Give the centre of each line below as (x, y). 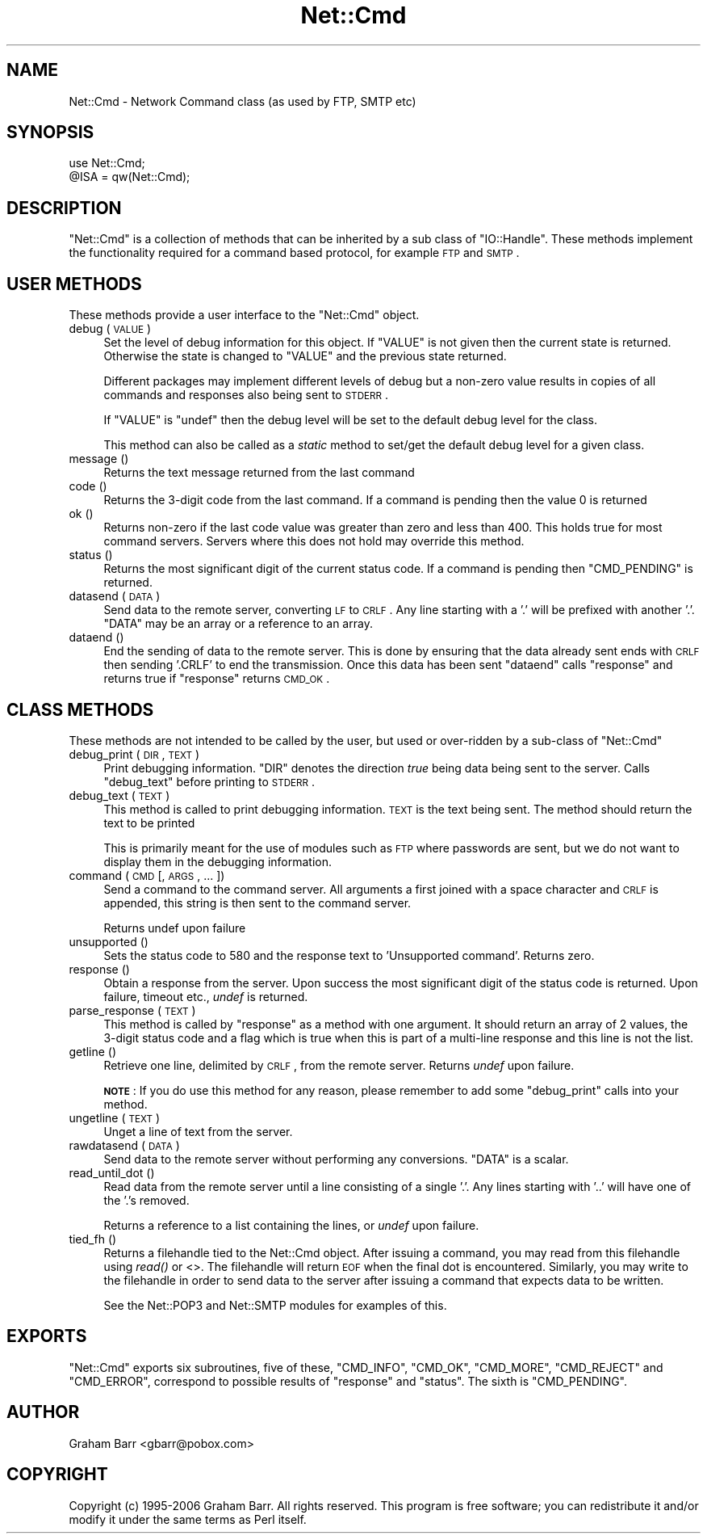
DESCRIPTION (64, 208)
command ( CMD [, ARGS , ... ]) (147, 875)
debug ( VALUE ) (110, 329)
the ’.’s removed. (146, 1200)
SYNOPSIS (50, 133)
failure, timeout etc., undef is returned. (206, 996)
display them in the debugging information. (218, 861)
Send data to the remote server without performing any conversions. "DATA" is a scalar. (336, 1159)
